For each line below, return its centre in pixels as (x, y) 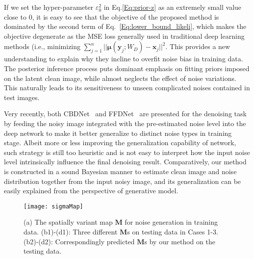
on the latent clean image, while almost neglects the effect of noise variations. (120, 78)
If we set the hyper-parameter (49, 7)
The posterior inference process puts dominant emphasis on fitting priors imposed (127, 68)
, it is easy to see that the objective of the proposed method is (126, 16)
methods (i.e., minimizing (42, 46)
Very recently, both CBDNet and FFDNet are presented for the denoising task (125, 114)
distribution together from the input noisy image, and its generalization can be (123, 181)
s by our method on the (180, 241)
